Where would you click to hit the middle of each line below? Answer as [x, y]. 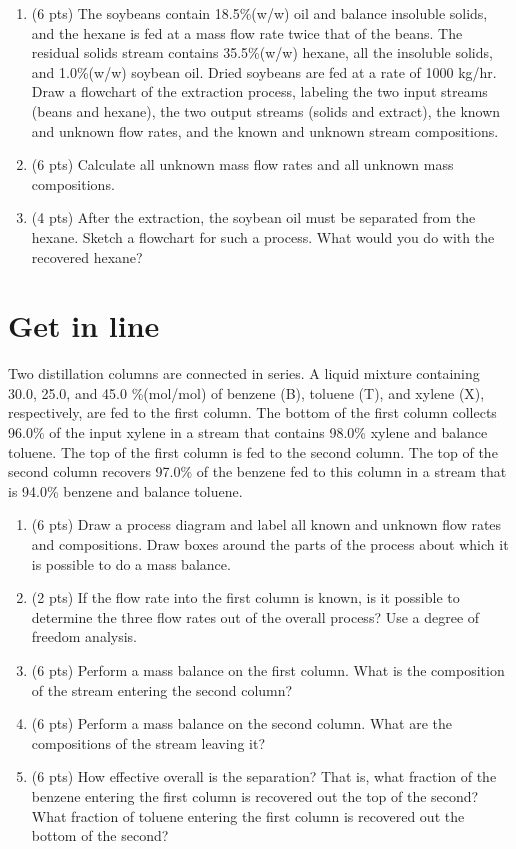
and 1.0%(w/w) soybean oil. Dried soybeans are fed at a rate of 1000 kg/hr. [264, 71]
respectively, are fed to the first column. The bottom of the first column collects [252, 412]
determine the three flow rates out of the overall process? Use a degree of [255, 616]
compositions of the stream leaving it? [148, 742]
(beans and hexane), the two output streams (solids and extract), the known [266, 110]
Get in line [84, 325]
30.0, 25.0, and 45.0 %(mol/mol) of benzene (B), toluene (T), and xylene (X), [246, 392]
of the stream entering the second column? [162, 689]
